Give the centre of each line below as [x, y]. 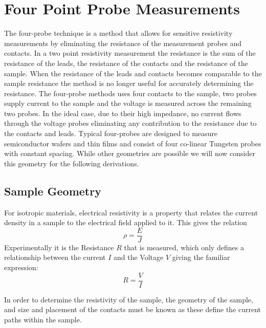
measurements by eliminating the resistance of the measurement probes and [123, 43]
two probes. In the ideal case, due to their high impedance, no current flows [123, 113]
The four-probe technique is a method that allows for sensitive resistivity [118, 33]
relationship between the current [55, 257]
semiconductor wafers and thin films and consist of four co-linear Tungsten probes [133, 143]
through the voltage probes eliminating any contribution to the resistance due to [130, 123]
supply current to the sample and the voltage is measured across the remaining [128, 103]
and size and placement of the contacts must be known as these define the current [133, 309]
